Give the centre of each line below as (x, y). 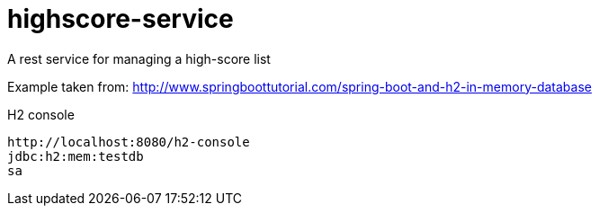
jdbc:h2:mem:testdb (76, 156)
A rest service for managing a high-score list (139, 58)
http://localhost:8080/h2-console (129, 142)
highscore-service (121, 19)
